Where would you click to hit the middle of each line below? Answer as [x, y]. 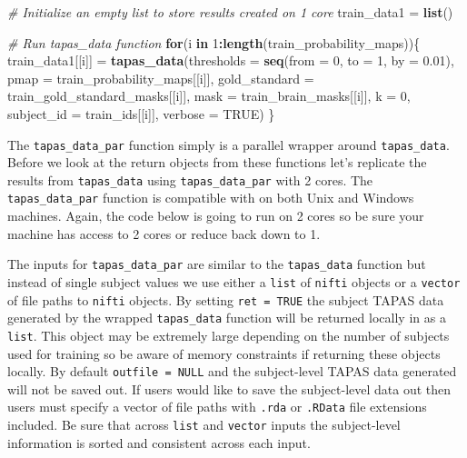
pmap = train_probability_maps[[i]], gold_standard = [161, 78]
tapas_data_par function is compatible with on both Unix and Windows [211, 198]
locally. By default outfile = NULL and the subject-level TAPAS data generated [232, 371]
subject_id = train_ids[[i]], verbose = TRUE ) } [141, 113]
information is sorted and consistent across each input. [159, 442]
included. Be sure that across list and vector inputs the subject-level [204, 425]
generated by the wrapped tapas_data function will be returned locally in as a [227, 318]
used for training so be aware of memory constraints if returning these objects [224, 353]
